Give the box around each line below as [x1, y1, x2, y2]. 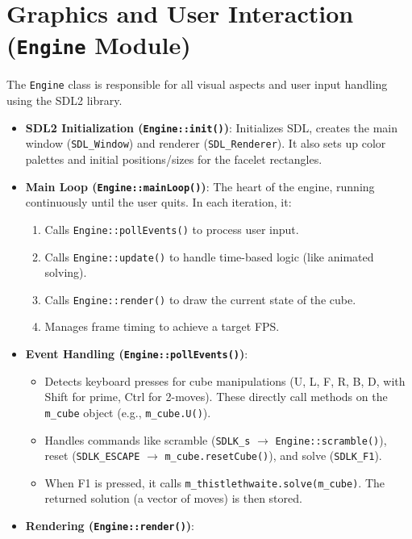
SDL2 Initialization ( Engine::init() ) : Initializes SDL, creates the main [25, 119, 398, 136]
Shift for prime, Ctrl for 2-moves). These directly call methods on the [44, 388, 388, 405]
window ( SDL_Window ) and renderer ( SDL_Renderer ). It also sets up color [25, 135, 386, 152]
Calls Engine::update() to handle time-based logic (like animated [44, 248, 374, 265]
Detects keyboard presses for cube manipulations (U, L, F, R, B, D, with [44, 372, 406, 389]
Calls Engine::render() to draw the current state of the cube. [44, 290, 356, 307]
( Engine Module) [6, 28, 191, 61]
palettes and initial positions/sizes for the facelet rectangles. [25, 151, 323, 167]
